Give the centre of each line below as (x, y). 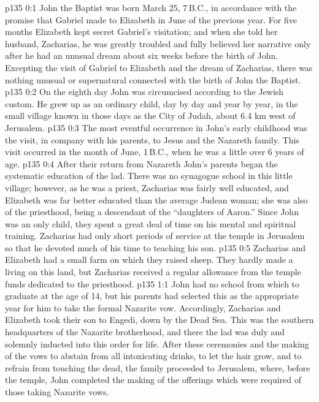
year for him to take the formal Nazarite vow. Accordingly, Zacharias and (143, 307)
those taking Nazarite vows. (57, 392)
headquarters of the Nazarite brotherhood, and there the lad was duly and (145, 332)
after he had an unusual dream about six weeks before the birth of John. (142, 55)
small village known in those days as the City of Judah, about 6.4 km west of (150, 116)
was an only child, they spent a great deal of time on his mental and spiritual (151, 223)
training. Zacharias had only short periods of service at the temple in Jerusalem (155, 236)
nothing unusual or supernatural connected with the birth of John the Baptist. (153, 79)
